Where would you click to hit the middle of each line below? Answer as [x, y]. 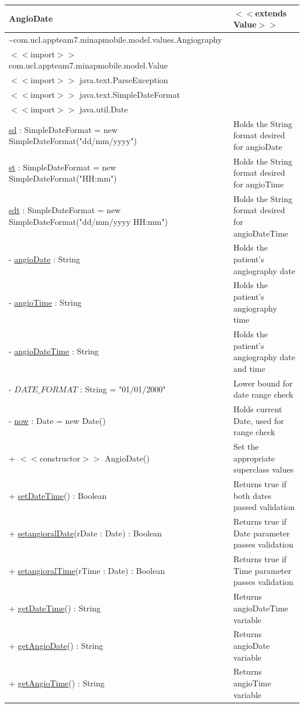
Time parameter [262, 570]
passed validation [264, 507]
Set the [246, 447]
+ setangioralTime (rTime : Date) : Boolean [87, 570]
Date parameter [262, 533]
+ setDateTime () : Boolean [58, 495]
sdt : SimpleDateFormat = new [65, 210]
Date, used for [259, 420]
